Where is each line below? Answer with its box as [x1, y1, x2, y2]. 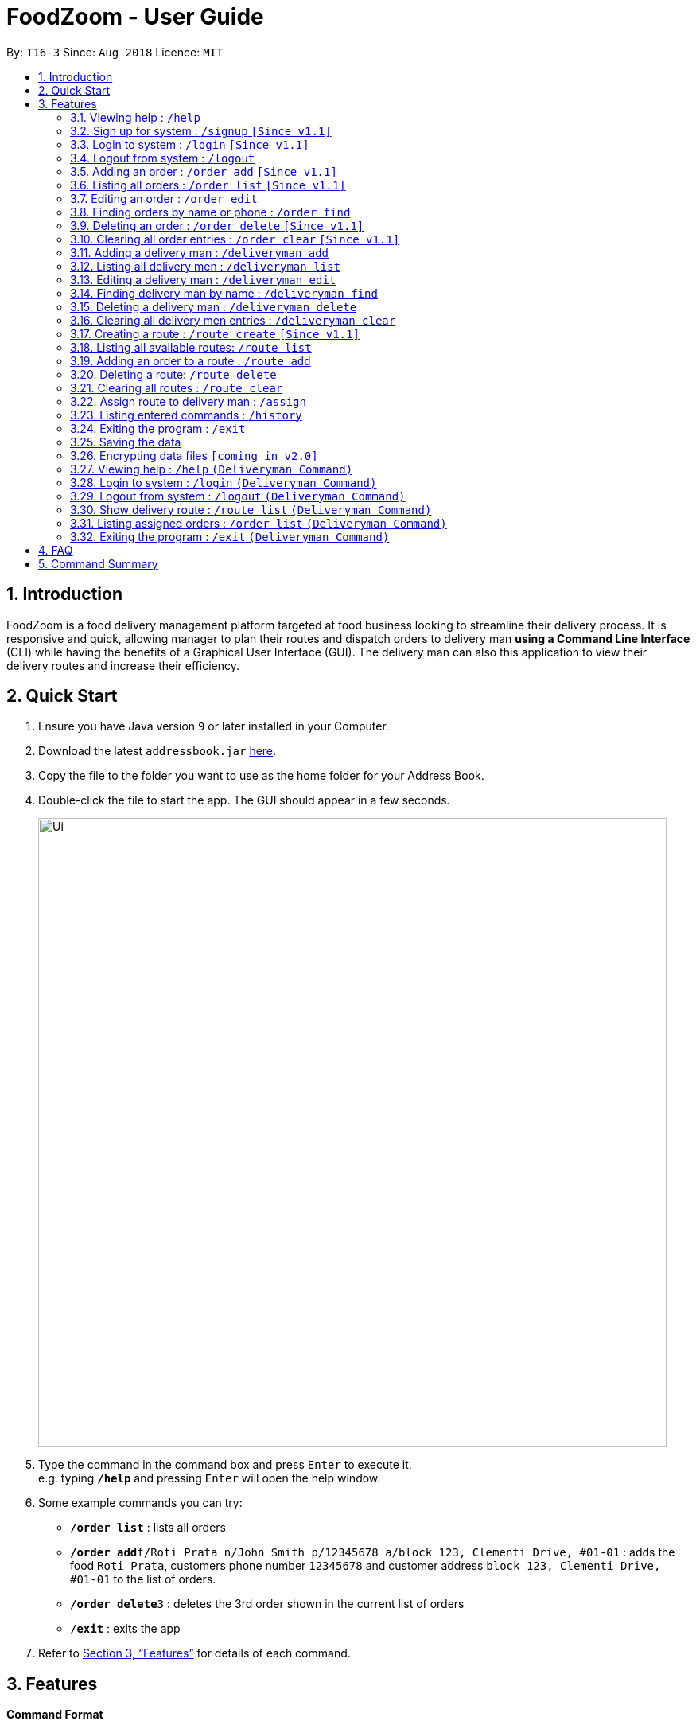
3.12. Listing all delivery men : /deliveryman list [70, 259, 340, 273]
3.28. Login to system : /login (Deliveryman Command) [70, 475, 377, 489]
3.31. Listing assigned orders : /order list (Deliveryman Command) [70, 516, 447, 530]
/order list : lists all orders [70, 1521, 226, 1535]
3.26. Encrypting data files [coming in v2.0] [70, 448, 318, 462]
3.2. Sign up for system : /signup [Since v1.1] [70, 123, 332, 138]
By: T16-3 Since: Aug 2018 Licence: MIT [6, 45, 224, 59]
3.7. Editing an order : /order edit [70, 191, 258, 205]
